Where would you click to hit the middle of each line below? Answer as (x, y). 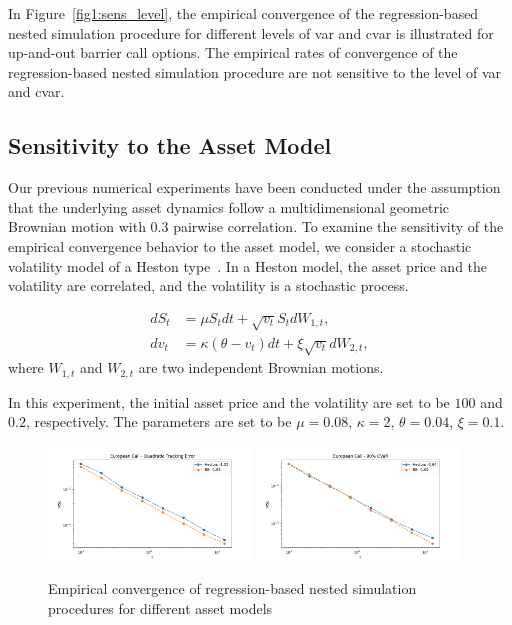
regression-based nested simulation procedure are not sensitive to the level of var (255, 71)
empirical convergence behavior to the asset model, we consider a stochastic (240, 245)
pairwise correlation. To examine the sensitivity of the (338, 226)
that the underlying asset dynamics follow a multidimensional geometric (228, 206)
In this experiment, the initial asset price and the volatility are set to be (229, 401)
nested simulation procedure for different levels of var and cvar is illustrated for (251, 32)
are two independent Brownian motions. (261, 367)
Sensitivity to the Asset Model (170, 145)
